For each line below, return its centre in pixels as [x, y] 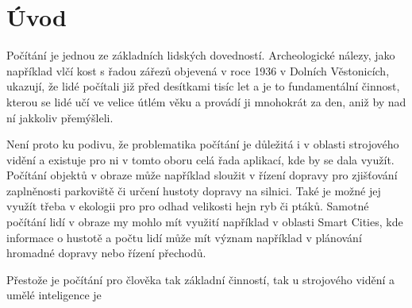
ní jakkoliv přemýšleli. [60, 117]
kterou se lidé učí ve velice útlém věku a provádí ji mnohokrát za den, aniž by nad [206, 101]
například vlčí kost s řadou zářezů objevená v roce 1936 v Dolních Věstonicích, [198, 70]
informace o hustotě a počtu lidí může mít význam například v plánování [184, 237]
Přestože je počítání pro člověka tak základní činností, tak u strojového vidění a [201, 279]
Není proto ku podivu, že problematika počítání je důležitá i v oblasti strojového [203, 144]
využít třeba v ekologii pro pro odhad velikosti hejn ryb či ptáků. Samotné [188, 206]
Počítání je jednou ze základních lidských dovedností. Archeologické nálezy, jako [201, 55]
